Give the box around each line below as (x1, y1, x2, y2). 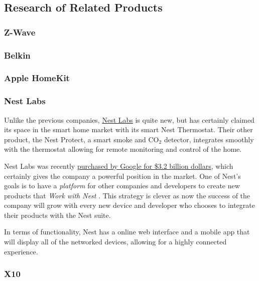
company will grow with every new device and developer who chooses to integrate (4, 200, 255, 210)
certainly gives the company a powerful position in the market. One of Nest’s (4, 170, 241, 181)
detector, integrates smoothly (164, 134, 254, 144)
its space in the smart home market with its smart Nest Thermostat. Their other (4, 124, 253, 135)
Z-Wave (4, 26, 36, 38)
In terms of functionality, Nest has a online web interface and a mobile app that (4, 226, 250, 237)
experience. (4, 246, 38, 256)
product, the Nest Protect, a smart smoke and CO (4, 134, 159, 144)
